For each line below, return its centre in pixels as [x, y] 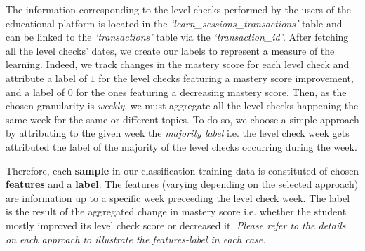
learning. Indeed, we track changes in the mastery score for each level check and [178, 64]
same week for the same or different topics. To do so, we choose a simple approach [182, 119]
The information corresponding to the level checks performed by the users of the [179, 9]
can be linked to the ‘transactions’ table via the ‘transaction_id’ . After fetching [177, 37]
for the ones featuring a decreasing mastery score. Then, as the [211, 91]
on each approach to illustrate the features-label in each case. [136, 239]
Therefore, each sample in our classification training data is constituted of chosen [182, 170]
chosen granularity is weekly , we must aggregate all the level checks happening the [182, 106]
